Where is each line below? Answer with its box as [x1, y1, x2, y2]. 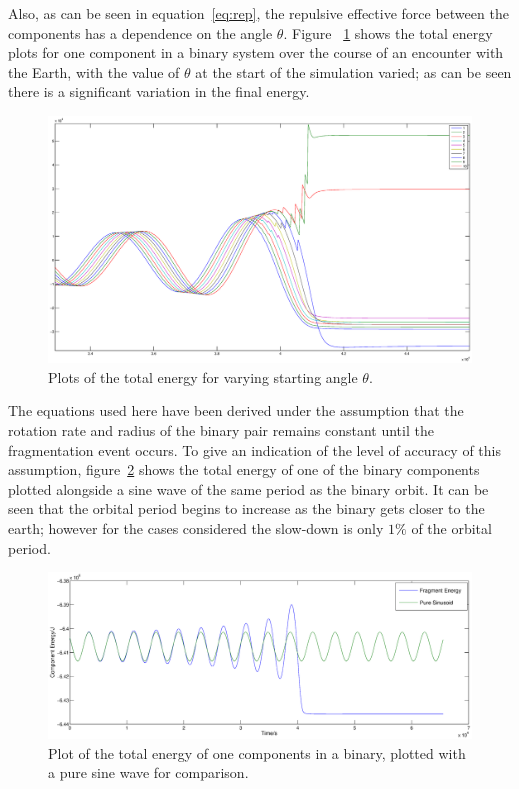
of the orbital [411, 517, 492, 538]
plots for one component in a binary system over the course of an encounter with [8, 42, 504, 63]
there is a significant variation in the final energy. [8, 81, 310, 102]
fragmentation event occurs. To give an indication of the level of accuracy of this [8, 439, 501, 460]
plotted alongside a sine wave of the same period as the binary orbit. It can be [8, 478, 489, 499]
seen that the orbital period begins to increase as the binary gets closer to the [8, 498, 485, 519]
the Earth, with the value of [8, 61, 180, 82]
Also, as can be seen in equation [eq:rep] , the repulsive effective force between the [8, 3, 509, 23]
